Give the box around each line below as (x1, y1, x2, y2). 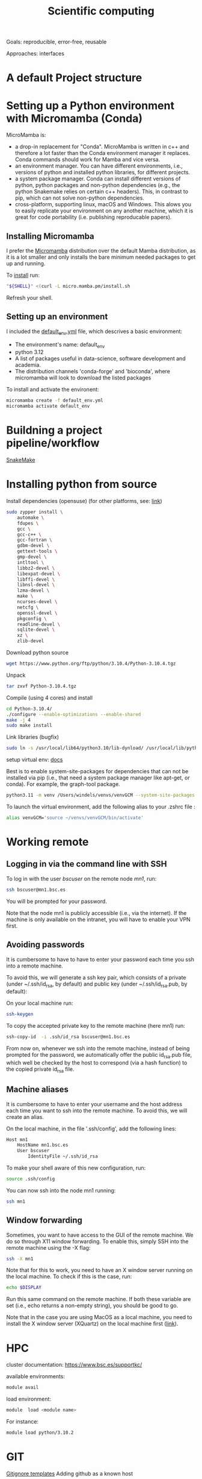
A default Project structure (6, 71, 142, 85)
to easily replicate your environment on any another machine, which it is (14, 207, 194, 215)
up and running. (6, 260, 46, 267)
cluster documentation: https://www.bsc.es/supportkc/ (6, 1361, 142, 1369)
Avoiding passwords (6, 940, 85, 950)
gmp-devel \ (17, 554, 47, 560)
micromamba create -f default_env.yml (6, 397, 103, 404)
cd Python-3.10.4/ (6, 706, 52, 712)
